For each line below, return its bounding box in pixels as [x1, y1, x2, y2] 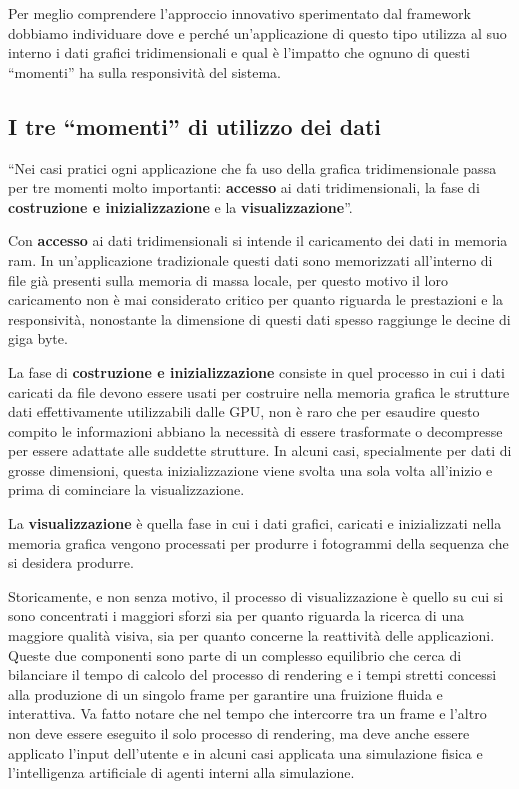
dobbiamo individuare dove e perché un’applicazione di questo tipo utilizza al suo [8, 22, 507, 43]
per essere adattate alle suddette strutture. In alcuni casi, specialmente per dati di [8, 440, 512, 461]
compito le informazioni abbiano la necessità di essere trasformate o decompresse [8, 420, 503, 441]
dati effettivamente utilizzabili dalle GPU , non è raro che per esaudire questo [8, 401, 480, 422]
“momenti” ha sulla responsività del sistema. [8, 61, 282, 82]
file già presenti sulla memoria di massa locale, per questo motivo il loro [8, 269, 448, 290]
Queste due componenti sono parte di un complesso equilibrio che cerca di [8, 644, 462, 665]
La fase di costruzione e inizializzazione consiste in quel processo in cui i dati [8, 361, 505, 382]
